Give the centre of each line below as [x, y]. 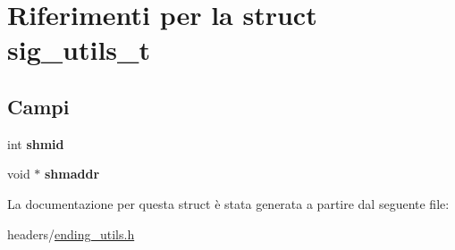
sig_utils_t [79, 50]
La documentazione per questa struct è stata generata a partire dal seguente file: [228, 203]
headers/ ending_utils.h [71, 233]
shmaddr [72, 174]
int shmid [36, 143]
